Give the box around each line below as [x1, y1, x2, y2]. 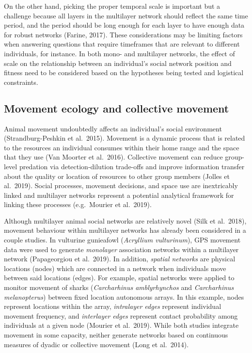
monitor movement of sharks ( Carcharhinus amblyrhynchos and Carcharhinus [4, 282, 234, 292]
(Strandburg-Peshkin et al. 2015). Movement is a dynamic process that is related [4, 133, 245, 143]
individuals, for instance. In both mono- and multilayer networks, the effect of [4, 48, 235, 58]
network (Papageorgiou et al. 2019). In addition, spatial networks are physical [4, 254, 236, 264]
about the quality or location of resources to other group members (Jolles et [4, 171, 230, 181]
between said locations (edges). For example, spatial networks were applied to [4, 273, 235, 283]
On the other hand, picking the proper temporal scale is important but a [4, 1, 220, 11]
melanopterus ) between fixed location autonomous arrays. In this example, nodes [4, 291, 244, 302]
